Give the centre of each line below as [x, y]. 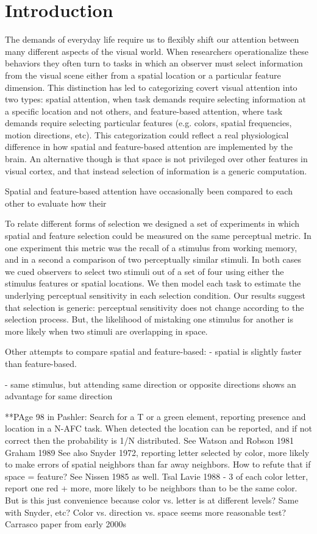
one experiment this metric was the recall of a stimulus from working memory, [151, 247]
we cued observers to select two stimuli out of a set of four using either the [144, 271]
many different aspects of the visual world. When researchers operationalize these [157, 51]
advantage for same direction [59, 396]
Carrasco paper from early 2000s [66, 524]
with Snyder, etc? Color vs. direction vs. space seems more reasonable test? [146, 512]
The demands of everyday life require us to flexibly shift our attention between [152, 39]
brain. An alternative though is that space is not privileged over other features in [156, 159]
